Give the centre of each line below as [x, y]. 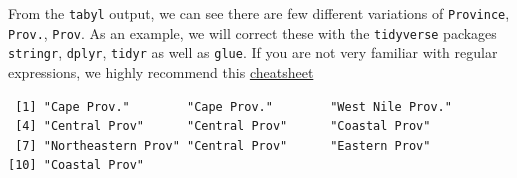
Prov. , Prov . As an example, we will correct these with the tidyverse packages [252, 32]
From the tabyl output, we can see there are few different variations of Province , [259, 13]
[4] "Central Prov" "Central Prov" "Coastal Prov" [223, 126]
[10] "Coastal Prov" [76, 165]
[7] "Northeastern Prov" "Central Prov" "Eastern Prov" [223, 145]
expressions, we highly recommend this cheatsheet [161, 71]
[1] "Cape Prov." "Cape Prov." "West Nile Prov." [233, 106]
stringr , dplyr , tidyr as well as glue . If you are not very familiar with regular [253, 52]
